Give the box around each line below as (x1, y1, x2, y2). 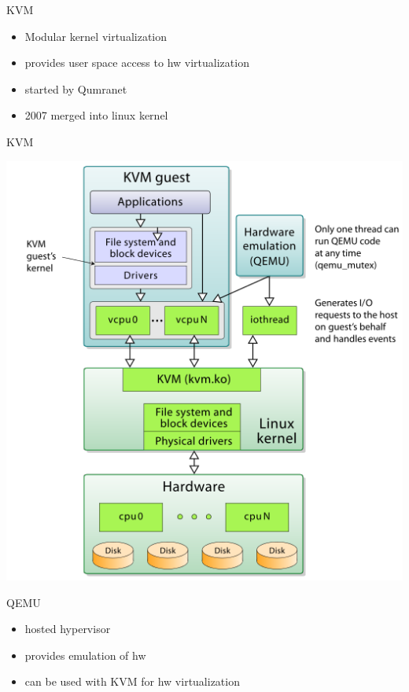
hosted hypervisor (24, 620, 111, 637)
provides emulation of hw (24, 646, 146, 663)
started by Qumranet (24, 80, 127, 97)
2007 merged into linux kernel (24, 107, 168, 123)
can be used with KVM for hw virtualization (24, 673, 240, 690)
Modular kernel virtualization (24, 28, 168, 44)
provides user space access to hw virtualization (24, 54, 249, 71)
